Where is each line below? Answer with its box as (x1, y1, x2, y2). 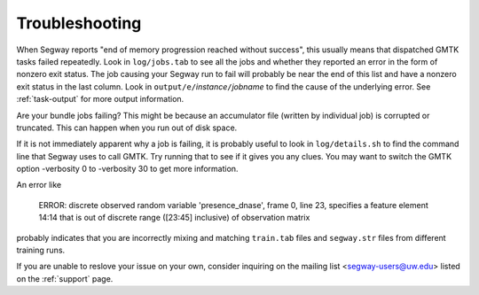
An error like (16, 180, 62, 190)
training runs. (16, 245, 66, 256)
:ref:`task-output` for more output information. (16, 94, 185, 105)
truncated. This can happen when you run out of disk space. (16, 122, 238, 133)
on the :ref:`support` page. (16, 273, 114, 283)
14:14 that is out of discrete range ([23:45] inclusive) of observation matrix (38, 213, 310, 223)
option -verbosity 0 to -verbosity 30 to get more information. (16, 164, 239, 175)
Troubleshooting (16, 13, 142, 33)
